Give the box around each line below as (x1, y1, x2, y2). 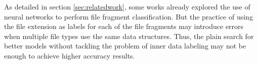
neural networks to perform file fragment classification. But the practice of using (4, 11, 253, 21)
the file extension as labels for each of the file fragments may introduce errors (4, 21, 244, 31)
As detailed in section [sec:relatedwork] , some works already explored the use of (4, 1, 250, 11)
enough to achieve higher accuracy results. (4, 50, 135, 60)
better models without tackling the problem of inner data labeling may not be (4, 40, 246, 51)
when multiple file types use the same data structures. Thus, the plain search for (4, 30, 254, 41)
